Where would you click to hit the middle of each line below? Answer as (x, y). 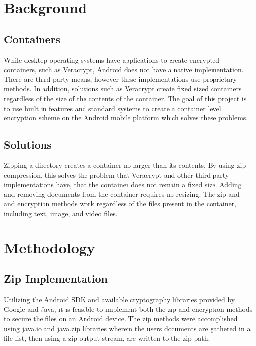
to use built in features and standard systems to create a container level (113, 108)
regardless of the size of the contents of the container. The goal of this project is (125, 98)
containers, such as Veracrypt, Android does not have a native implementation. (124, 69)
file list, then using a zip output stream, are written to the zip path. (107, 338)
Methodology (50, 247)
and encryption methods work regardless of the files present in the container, (120, 204)
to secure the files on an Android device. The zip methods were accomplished (121, 319)
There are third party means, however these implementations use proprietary (121, 79)
